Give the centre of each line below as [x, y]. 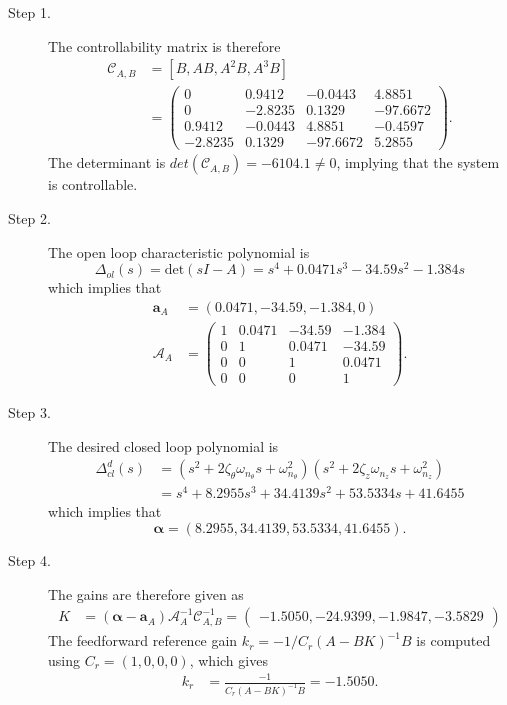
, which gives [228, 659]
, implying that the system [418, 162]
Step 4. [29, 560]
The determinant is [107, 162]
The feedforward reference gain [143, 640]
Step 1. [29, 12]
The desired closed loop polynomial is [163, 445]
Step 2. [29, 218]
